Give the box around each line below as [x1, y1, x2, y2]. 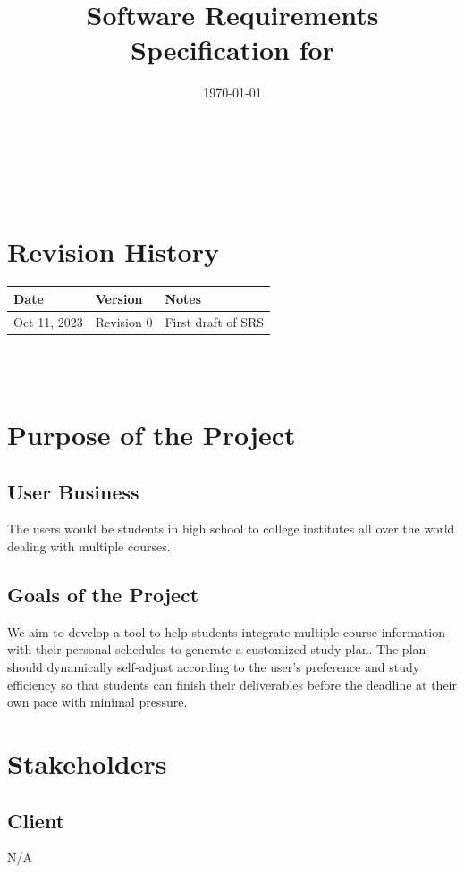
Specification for [131, 31, 334, 68]
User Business [7, 477, 139, 505]
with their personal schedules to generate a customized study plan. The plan [7, 640, 426, 659]
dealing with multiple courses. [7, 537, 171, 556]
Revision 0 [95, 312, 153, 331]
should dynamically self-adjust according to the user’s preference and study [7, 658, 420, 676]
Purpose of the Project [7, 416, 296, 453]
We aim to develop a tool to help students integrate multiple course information [7, 622, 445, 641]
